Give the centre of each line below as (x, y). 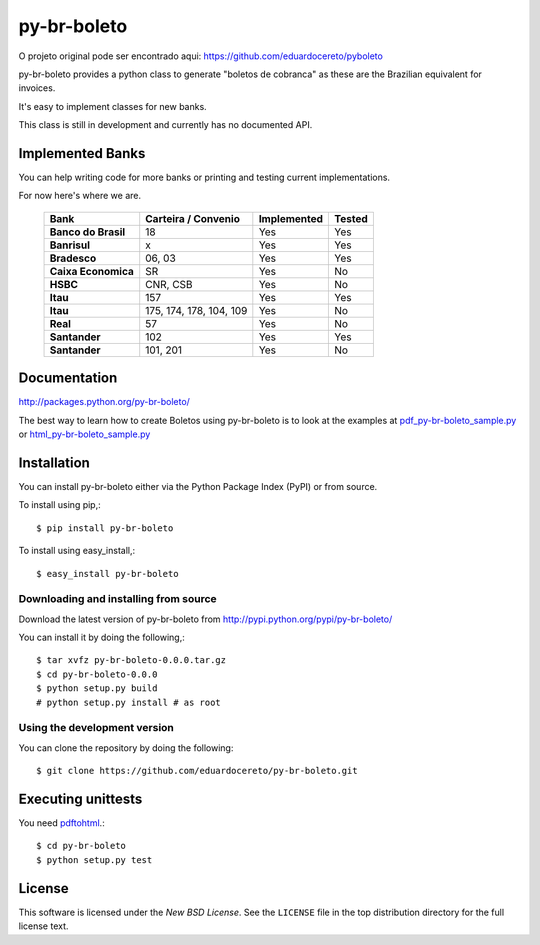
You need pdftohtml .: (61, 823)
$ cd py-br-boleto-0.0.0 (97, 674)
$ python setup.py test (94, 859)
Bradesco (73, 258)
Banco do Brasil (87, 232)
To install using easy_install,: (76, 551)
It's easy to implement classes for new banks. (112, 106)
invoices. (37, 88)
